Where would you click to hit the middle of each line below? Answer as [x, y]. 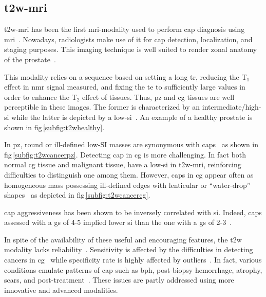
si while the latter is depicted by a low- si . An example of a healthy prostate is [128, 117]
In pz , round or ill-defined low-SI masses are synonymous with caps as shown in [131, 144]
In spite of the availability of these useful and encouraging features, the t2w [123, 239]
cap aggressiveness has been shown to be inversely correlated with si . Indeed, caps [133, 212]
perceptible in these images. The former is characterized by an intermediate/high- [133, 107]
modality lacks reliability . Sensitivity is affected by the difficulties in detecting [129, 249]
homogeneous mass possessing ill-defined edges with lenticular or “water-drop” [127, 185]
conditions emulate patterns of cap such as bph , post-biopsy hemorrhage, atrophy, [133, 269]
